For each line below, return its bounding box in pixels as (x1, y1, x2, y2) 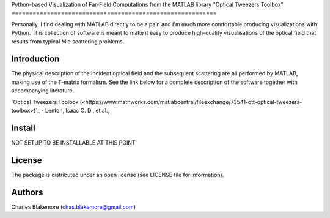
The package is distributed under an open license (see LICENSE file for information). (11, 171, 224, 178)
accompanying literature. (11, 87, 75, 94)
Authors (11, 187, 43, 197)
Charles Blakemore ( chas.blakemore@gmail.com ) (11, 203, 136, 211)
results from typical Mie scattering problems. (11, 37, 125, 45)
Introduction (11, 54, 60, 64)
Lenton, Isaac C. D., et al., (45, 107, 110, 115)
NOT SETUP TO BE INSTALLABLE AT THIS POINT (11, 138, 136, 146)
